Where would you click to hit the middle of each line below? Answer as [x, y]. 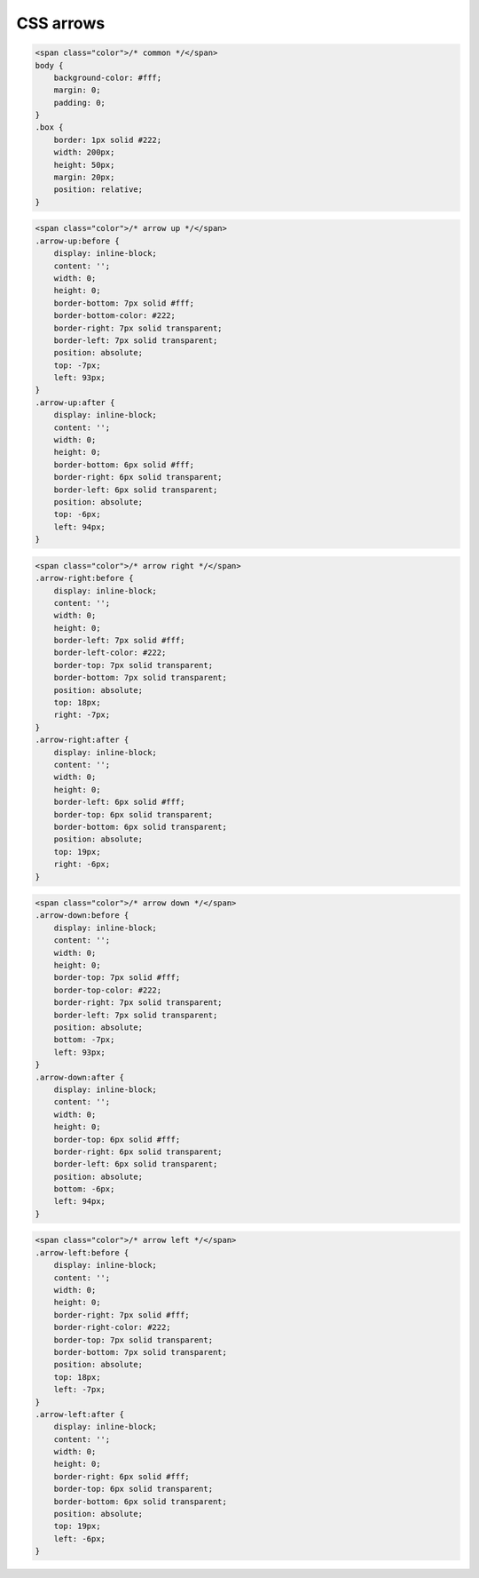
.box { [49, 128]
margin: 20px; [84, 177]
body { [49, 65]
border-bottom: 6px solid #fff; [124, 465]
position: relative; [98, 190]
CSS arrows [61, 23]
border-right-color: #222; [113, 1327]
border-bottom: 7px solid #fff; [124, 303]
